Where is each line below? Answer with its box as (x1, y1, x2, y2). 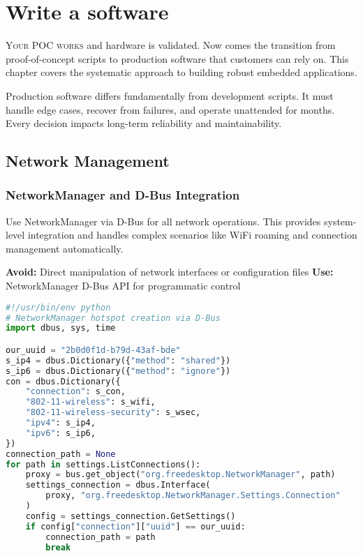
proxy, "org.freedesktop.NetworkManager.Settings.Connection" (45, 490, 341, 501)
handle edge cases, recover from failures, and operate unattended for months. (6, 102, 335, 117)
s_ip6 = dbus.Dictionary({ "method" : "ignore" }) (6, 366, 231, 376)
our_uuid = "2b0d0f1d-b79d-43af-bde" (6, 345, 181, 355)
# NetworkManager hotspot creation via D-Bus (6, 313, 221, 323)
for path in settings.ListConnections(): (6, 459, 201, 469)
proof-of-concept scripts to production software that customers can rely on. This (6, 51, 349, 66)
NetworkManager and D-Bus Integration (6, 186, 240, 204)
